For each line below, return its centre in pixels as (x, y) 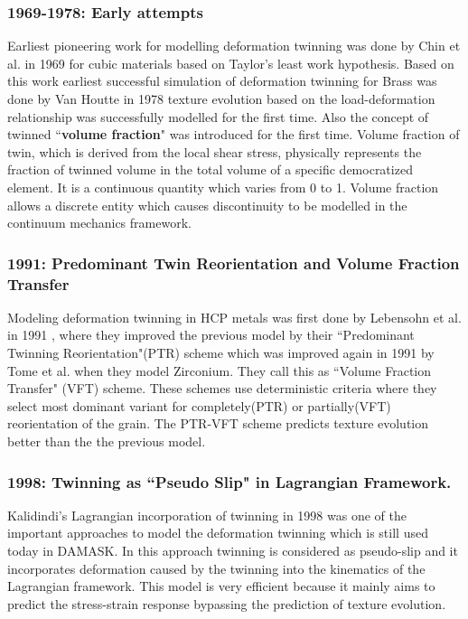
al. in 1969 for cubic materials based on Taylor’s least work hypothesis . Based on (231, 63)
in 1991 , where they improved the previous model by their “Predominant (211, 335)
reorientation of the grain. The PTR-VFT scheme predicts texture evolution (218, 423)
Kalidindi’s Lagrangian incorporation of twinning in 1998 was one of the (207, 515)
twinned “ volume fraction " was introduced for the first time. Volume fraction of (234, 134)
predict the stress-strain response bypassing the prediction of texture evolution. (227, 603)
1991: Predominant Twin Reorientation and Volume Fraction (234, 263)
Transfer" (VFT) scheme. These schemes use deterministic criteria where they (222, 388)
